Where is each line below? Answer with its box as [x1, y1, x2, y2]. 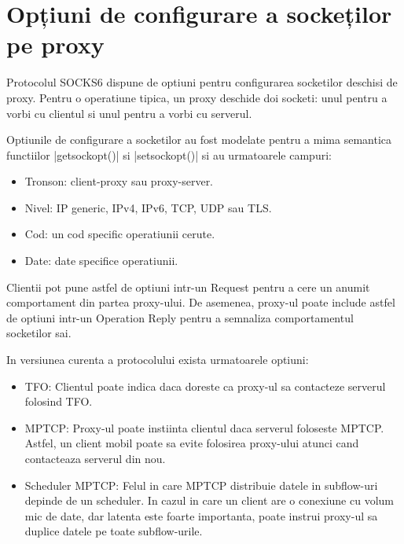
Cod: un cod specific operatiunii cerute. [24, 226, 215, 242]
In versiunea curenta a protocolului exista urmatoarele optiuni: [6, 351, 309, 368]
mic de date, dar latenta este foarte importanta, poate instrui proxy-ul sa [24, 507, 378, 524]
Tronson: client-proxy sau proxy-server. [24, 173, 214, 189]
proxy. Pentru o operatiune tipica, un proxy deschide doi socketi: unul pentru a [6, 89, 387, 105]
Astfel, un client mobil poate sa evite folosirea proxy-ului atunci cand [24, 435, 359, 451]
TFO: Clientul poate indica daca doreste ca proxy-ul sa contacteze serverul [24, 377, 386, 394]
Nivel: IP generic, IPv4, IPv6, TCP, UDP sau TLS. [24, 199, 272, 215]
